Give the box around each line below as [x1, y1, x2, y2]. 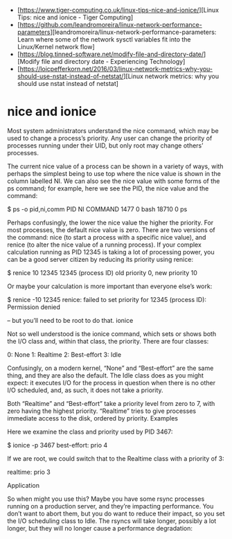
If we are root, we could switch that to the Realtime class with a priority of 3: [7, 454, 225, 463]
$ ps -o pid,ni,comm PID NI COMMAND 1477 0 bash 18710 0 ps [7, 204, 188, 213]
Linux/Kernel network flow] [17, 43, 95, 51]
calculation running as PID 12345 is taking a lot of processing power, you [7, 247, 215, 256]
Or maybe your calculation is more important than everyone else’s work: [7, 282, 213, 290]
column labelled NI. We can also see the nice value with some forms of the [7, 177, 220, 185]
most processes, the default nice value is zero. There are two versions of [7, 225, 216, 234]
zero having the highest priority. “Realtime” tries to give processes [7, 407, 196, 415]
